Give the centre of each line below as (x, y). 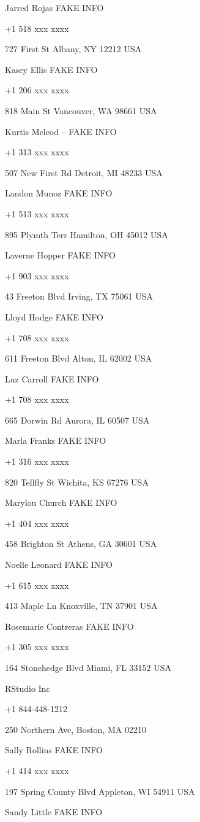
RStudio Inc (28, 688)
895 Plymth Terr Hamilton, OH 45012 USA (87, 234)
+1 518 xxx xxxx (37, 28)
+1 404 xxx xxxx (37, 523)
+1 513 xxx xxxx (37, 213)
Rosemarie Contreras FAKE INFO (69, 626)
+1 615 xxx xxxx (37, 585)
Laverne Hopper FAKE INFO (60, 255)
